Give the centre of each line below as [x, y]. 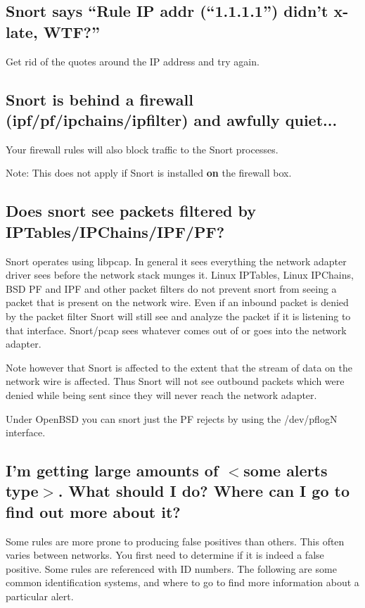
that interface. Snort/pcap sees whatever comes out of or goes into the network [176, 330]
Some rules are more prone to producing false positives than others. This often [175, 541]
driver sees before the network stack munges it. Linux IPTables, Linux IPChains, [180, 275]
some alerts [286, 470]
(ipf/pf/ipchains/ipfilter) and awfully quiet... [172, 119]
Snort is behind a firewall [100, 99]
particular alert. [40, 596]
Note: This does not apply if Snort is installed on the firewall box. [149, 173]
